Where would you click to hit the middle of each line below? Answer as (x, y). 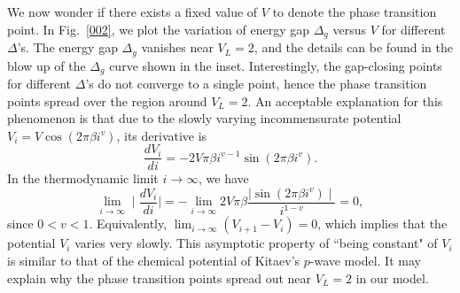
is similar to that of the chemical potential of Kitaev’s (154, 260)
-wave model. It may (365, 260)
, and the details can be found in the (353, 47)
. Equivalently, (128, 224)
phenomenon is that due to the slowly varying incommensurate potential (204, 118)
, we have (224, 178)
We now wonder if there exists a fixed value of (133, 12)
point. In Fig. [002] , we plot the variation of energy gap (158, 29)
